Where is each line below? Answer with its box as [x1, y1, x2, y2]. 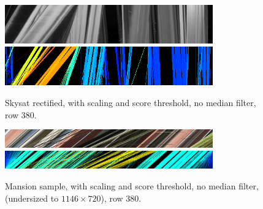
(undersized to [5, 191, 59, 204]
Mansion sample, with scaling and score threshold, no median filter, [5, 180, 259, 192]
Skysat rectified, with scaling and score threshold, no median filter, [5, 96, 256, 109]
